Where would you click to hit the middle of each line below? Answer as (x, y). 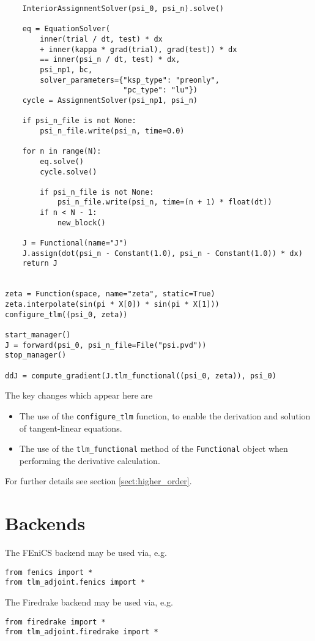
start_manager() (38, 335)
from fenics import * (49, 572)
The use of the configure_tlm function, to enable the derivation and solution (165, 415)
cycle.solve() (69, 172)
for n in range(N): (62, 152)
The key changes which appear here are (79, 395)
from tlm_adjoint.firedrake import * (82, 632)
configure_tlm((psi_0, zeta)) (66, 314)
